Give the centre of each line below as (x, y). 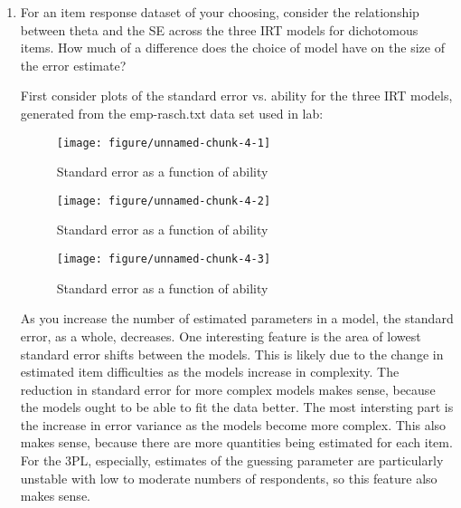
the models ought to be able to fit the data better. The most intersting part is (237, 407)
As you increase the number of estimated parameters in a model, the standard (237, 318)
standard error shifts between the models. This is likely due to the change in (232, 354)
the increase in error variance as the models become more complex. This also (233, 424)
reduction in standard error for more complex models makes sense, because (228, 389)
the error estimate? (73, 65)
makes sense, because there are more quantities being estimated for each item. (236, 442)
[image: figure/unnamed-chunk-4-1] (164, 143)
